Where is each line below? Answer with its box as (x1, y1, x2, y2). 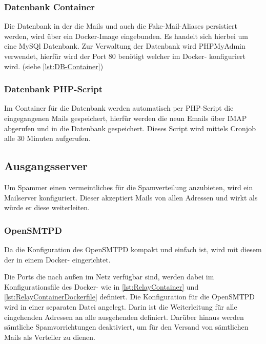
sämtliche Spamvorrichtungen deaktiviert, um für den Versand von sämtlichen (4, 321, 249, 332)
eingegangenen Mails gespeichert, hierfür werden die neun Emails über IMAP (4, 113, 247, 123)
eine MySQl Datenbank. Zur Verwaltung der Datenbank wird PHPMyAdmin (4, 41, 245, 51)
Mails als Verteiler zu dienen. (4, 331, 95, 342)
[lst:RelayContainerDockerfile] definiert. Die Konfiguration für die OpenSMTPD (4, 291, 255, 302)
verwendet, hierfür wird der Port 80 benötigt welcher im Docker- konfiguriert (4, 51, 245, 61)
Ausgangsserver (4, 158, 88, 174)
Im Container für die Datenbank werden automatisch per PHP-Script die (4, 103, 234, 113)
